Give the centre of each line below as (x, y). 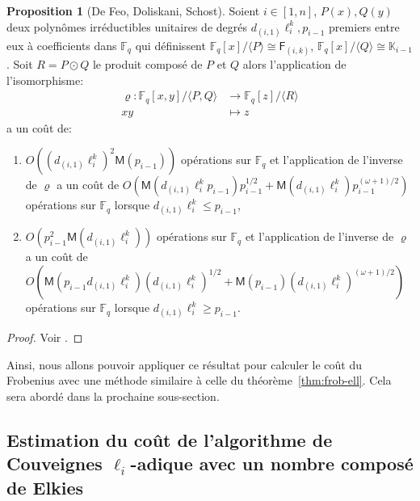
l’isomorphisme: (45, 80)
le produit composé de (147, 63)
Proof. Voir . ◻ (45, 337)
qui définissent (170, 45)
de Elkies (45, 487)
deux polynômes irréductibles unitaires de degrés (127, 26)
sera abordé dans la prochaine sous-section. (113, 396)
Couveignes (55, 463)
